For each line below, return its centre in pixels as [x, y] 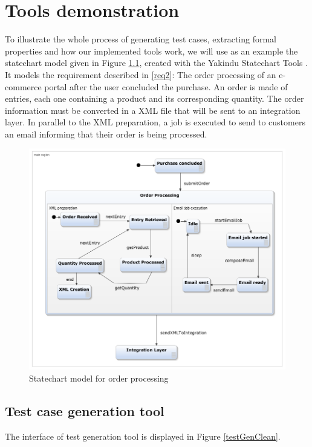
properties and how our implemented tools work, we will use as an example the [151, 51]
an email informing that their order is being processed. [106, 134]
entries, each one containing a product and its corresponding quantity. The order [154, 98]
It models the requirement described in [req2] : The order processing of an [141, 74]
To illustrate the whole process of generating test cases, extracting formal [141, 39]
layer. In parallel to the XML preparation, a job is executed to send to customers [155, 122]
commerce [23, 86]
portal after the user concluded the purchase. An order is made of [166, 86]
